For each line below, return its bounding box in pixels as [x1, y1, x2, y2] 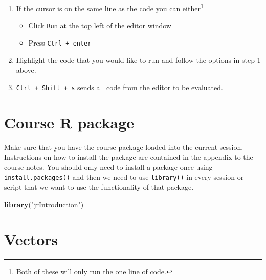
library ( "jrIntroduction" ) [4, 199, 84, 209]
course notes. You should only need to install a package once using [4, 161, 213, 172]
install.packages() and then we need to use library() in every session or [4, 171, 244, 182]
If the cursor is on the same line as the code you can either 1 [16, 2, 204, 13]
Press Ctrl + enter [28, 37, 92, 48]
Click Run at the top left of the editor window [28, 20, 171, 31]
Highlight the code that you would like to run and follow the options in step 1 [16, 54, 261, 65]
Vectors [4, 229, 58, 250]
